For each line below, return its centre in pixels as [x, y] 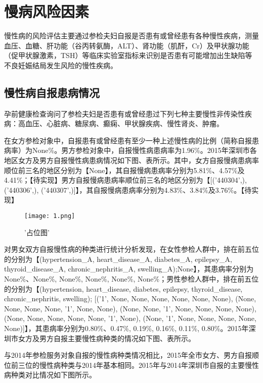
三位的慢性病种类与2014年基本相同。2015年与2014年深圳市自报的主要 [131, 365]
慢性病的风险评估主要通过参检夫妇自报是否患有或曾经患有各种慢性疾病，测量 [131, 36]
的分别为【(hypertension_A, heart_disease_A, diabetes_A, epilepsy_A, [118, 259]
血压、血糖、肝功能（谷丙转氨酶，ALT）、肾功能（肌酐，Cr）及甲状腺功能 [127, 45]
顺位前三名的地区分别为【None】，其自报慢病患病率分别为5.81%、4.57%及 [124, 170]
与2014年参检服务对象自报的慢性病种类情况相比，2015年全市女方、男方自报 [128, 355]
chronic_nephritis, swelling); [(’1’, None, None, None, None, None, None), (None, [130, 298]
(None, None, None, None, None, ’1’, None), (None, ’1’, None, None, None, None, [130, 318]
